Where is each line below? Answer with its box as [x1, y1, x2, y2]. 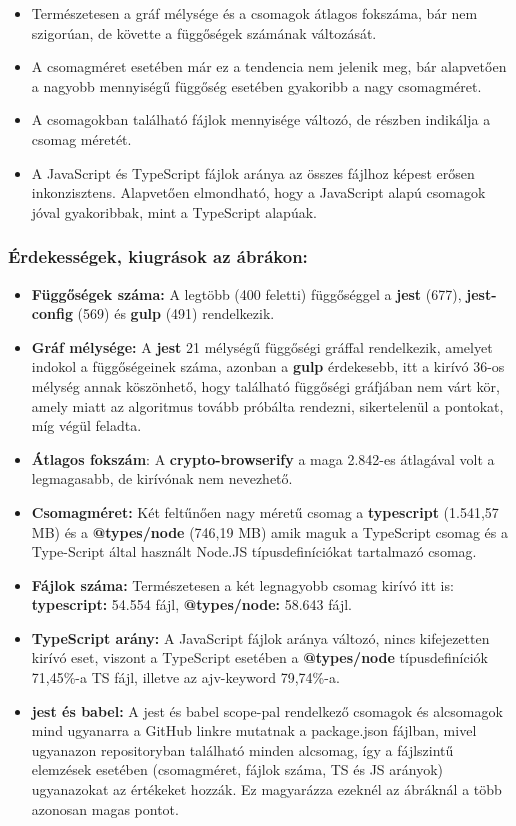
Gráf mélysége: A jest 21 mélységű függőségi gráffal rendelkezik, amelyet [31, 336, 493, 357]
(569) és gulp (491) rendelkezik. [77, 303, 275, 324]
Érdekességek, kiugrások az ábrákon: [8, 244, 308, 269]
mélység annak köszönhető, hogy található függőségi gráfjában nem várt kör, [31, 375, 500, 396]
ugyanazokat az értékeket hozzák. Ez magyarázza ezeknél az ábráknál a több [31, 779, 502, 800]
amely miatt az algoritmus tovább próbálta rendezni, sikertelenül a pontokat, [31, 395, 504, 416]
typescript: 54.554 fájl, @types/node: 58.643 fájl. [31, 594, 353, 615]
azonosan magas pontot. [31, 798, 179, 819]
